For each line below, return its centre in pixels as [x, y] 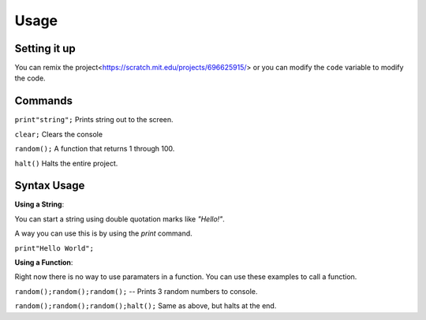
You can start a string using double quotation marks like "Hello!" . [120, 219]
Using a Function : [44, 262]
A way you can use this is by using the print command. [103, 233]
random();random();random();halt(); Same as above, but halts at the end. [146, 306]
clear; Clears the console [58, 134]
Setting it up [45, 48]
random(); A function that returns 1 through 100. [95, 149]
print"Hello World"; [54, 248]
